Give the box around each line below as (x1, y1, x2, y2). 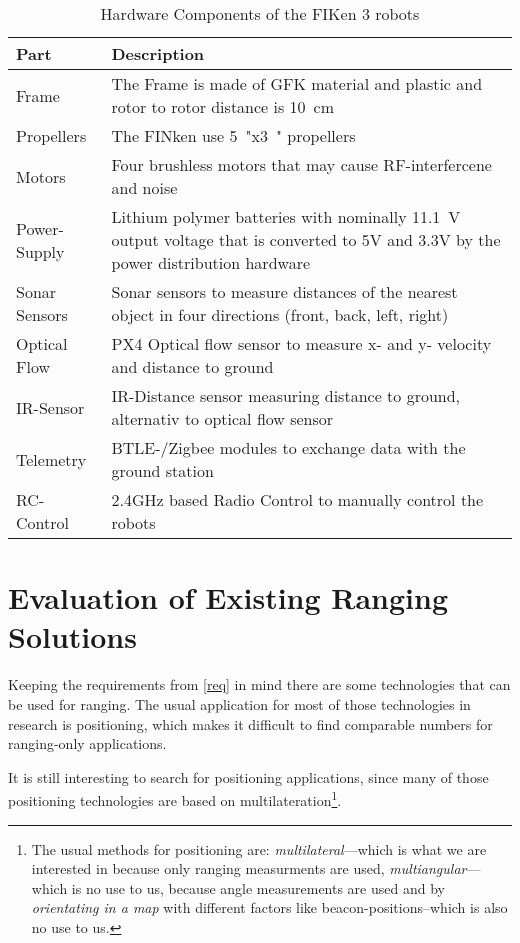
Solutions (8, 616, 137, 657)
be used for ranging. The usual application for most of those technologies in (8, 693, 471, 714)
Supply (16, 239, 65, 263)
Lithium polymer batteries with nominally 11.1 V (111, 205, 461, 228)
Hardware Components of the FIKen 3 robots (100, 2, 420, 25)
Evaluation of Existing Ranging (8, 577, 449, 618)
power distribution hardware (111, 251, 311, 274)
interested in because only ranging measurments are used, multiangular (31, 858, 467, 879)
